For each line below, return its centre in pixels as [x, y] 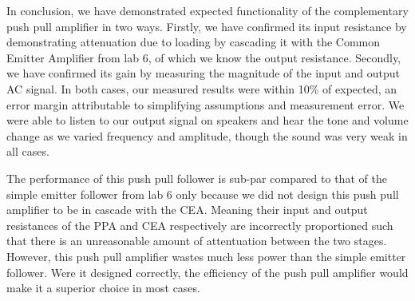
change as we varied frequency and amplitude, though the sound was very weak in [207, 135]
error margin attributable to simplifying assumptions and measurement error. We [206, 104]
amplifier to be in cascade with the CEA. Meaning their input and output [187, 210]
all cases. [28, 151]
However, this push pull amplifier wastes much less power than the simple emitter [206, 256]
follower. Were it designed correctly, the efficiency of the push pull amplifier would [207, 272]
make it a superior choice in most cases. [103, 288]
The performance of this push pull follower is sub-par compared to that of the [197, 178]
